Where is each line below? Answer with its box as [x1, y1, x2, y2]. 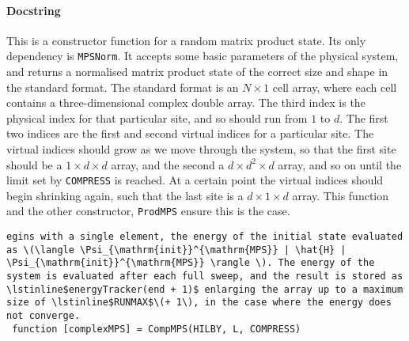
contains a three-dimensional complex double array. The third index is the [6, 94, 365, 111]
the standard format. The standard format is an [6, 78, 239, 95]
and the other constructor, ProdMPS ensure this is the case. [6, 203, 290, 219]
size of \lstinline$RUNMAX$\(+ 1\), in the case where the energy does [6, 297, 392, 309]
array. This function [292, 187, 389, 203]
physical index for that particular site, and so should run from [6, 109, 308, 126]
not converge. [6, 310, 81, 322]
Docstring [6, 2, 61, 18]
